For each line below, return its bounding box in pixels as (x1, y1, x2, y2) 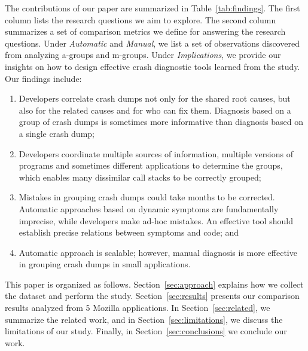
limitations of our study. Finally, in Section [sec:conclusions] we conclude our (5, 325, 287, 337)
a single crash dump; (19, 127, 94, 139)
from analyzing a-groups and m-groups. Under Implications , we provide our (5, 48, 281, 61)
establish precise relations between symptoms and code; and (19, 226, 239, 239)
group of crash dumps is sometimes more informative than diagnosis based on (19, 115, 303, 128)
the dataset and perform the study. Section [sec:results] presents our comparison (5, 289, 300, 302)
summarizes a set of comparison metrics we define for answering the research (5, 25, 286, 38)
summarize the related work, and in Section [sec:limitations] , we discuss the (5, 313, 283, 325)
